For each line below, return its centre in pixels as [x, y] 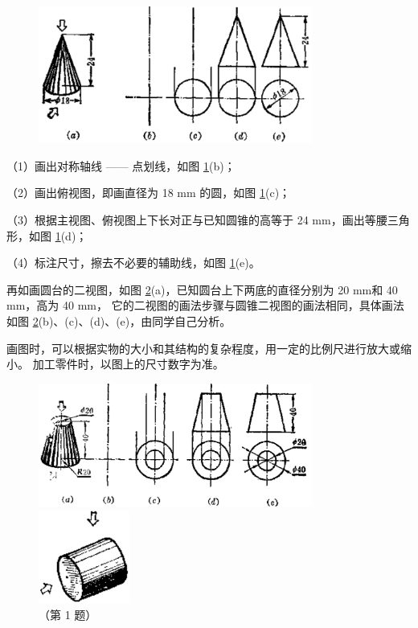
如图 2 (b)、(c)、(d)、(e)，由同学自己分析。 [119, 321]
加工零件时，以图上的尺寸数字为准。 [128, 364]
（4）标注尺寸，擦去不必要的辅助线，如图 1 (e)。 [133, 263]
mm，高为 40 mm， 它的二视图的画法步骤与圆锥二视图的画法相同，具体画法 [205, 305]
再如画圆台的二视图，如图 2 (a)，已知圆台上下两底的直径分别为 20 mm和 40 [202, 289]
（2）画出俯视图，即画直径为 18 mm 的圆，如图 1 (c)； [149, 193]
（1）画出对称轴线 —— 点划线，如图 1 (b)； [121, 165]
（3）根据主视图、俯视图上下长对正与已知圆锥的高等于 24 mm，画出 [186, 220]
